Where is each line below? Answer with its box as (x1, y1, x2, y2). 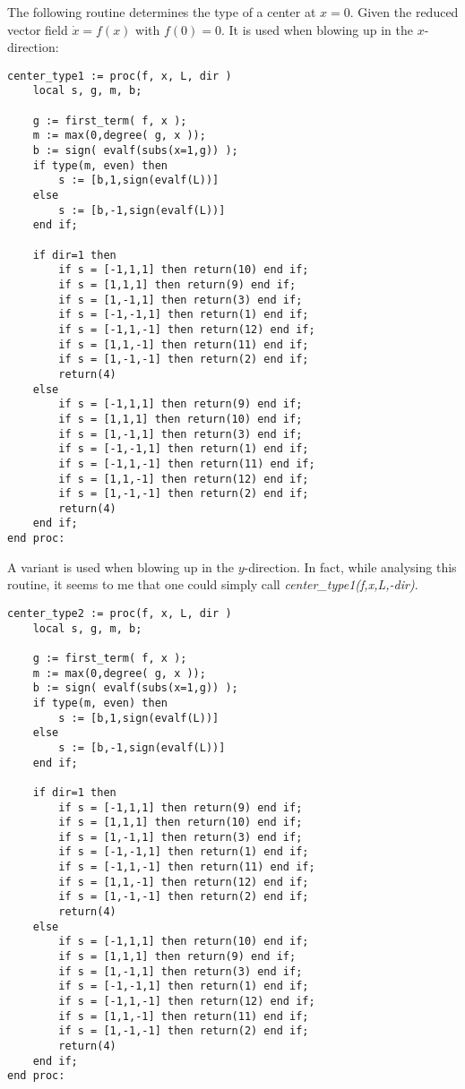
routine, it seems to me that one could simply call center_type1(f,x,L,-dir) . (7, 575, 418, 594)
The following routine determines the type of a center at (7, 3, 316, 21)
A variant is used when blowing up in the (7, 557, 234, 576)
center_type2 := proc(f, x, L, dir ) (7, 606, 232, 620)
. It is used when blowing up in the (220, 20, 414, 39)
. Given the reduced (349, 3, 459, 21)
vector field (7, 20, 68, 39)
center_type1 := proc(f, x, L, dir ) (7, 69, 232, 82)
